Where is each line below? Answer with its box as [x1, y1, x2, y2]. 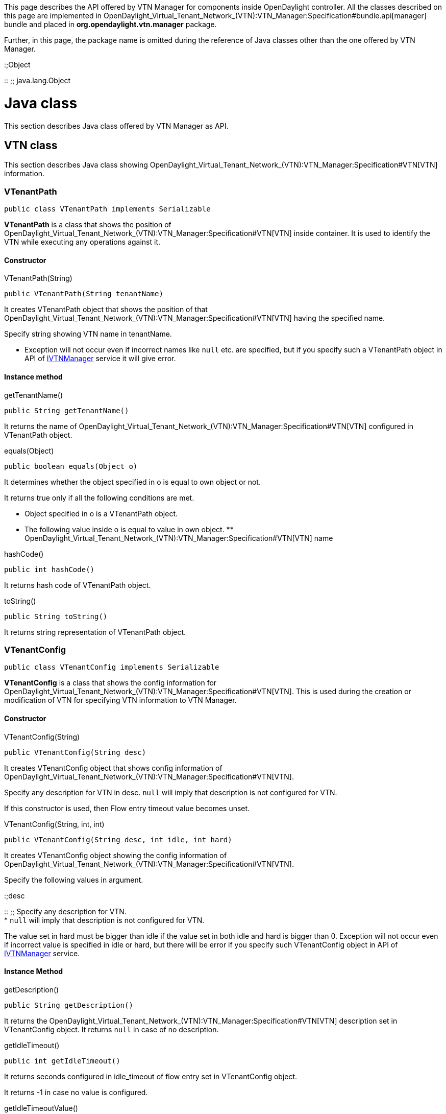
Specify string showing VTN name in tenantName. [4, 329, 172, 339]
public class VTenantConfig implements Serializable [4, 663, 219, 672]
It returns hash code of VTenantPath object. [4, 580, 151, 589]
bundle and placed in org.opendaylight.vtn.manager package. [4, 20, 217, 29]
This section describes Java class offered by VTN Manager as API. [4, 121, 229, 130]
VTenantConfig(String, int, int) [4, 819, 105, 828]
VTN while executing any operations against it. [4, 238, 161, 247]
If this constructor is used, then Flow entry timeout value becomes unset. [4, 803, 250, 813]
